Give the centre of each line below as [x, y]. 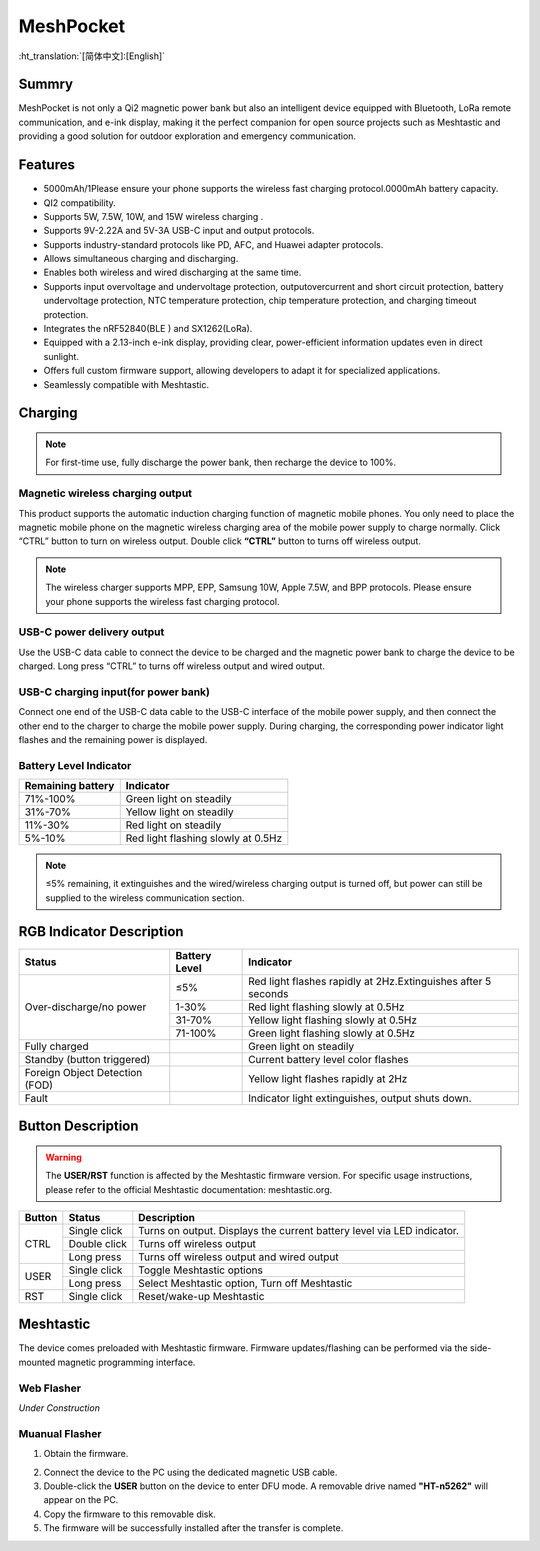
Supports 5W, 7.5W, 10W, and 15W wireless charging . [153, 216]
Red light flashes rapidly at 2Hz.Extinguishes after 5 [370, 981]
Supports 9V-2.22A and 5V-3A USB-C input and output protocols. [179, 231]
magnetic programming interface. [126, 1362]
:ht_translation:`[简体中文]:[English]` [91, 56]
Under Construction [59, 1408]
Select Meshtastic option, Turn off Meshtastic [245, 1283]
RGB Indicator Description [101, 931]
